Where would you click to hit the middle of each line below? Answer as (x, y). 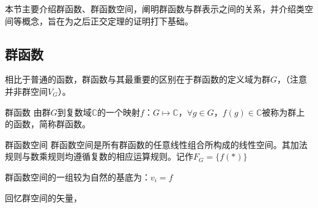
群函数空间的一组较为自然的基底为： (78, 176)
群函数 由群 (28, 112)
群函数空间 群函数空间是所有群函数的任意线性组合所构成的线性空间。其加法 (156, 144)
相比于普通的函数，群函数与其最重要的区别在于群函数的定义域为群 (138, 79)
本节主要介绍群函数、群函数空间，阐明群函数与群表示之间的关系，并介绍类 (155, 9)
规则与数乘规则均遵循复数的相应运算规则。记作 (99, 156)
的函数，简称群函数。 (48, 124)
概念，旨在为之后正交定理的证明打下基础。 (107, 20)
